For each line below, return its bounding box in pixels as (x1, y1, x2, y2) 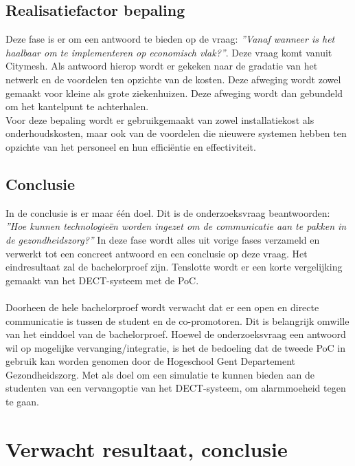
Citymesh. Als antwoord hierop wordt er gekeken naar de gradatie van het (5, 59, 318, 73)
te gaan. (5, 394, 39, 409)
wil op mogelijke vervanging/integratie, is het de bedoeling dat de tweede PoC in (5, 340, 345, 354)
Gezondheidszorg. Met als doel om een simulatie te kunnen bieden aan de (5, 367, 314, 381)
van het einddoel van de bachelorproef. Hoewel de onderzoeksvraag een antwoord (5, 327, 346, 341)
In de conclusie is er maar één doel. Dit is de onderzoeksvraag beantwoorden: (5, 205, 330, 220)
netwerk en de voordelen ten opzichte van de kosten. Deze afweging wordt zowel (5, 72, 341, 86)
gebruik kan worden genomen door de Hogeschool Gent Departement (5, 354, 296, 368)
